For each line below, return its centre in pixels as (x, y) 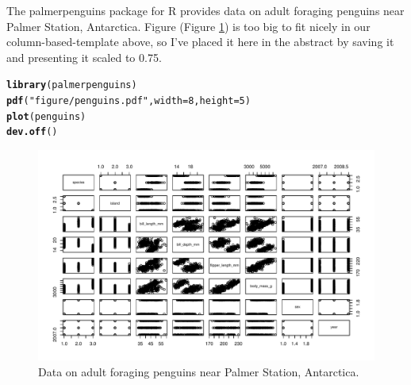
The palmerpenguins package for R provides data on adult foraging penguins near (205, 10)
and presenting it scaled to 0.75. (84, 57)
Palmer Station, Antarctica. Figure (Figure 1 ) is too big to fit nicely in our (188, 26)
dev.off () (32, 132)
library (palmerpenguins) (72, 85)
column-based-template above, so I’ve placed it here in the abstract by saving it (200, 42)
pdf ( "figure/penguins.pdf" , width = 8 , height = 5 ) (129, 101)
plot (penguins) (46, 116)
